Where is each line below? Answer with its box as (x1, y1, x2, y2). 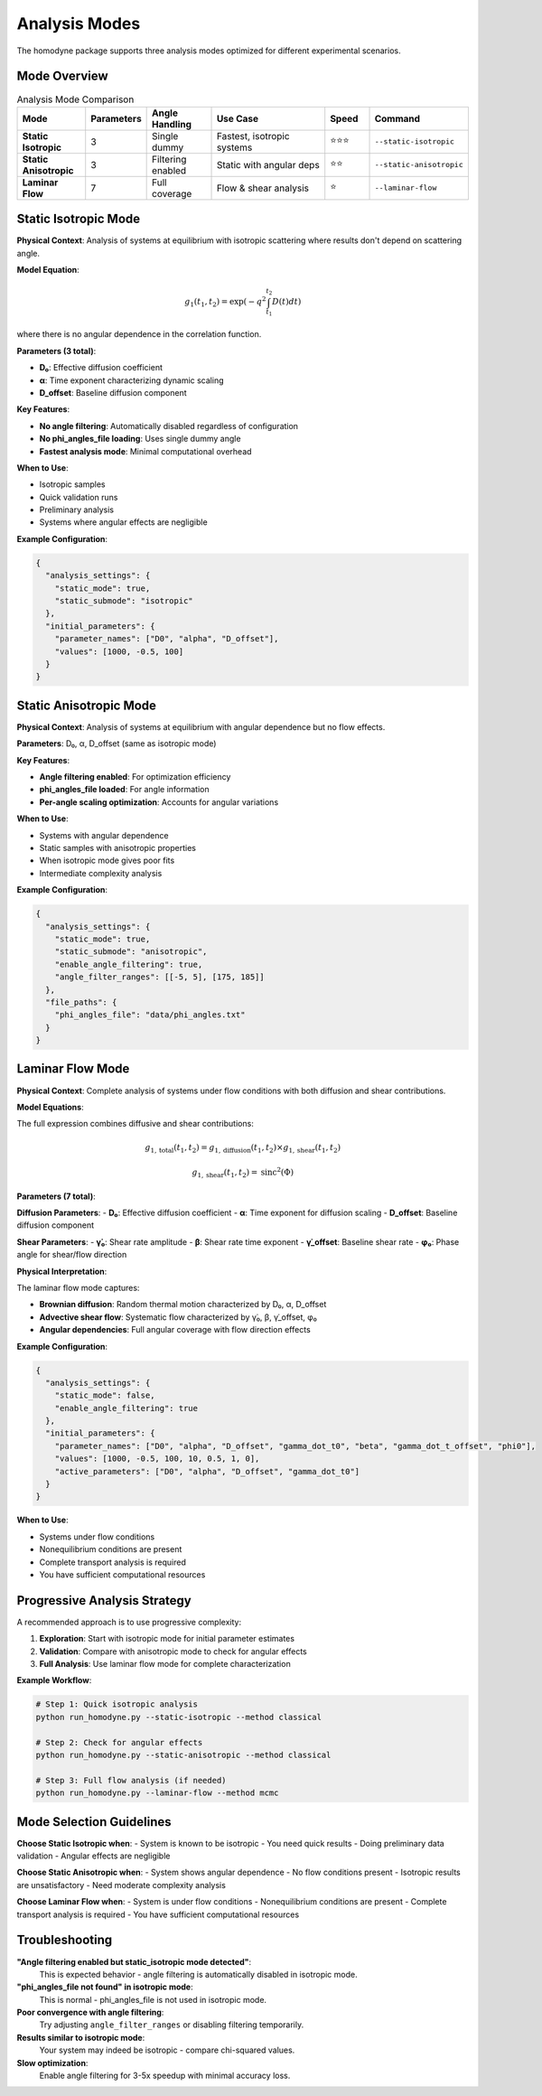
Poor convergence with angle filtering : (16, 2007, 164, 2018)
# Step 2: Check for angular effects (35, 1737, 203, 1747)
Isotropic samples (39, 479, 106, 490)
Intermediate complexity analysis (39, 867, 163, 878)
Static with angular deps (216, 158, 320, 171)
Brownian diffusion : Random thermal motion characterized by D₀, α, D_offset (39, 1299, 327, 1310)
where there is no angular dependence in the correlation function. (16, 329, 262, 340)
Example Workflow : (16, 1675, 92, 1686)
